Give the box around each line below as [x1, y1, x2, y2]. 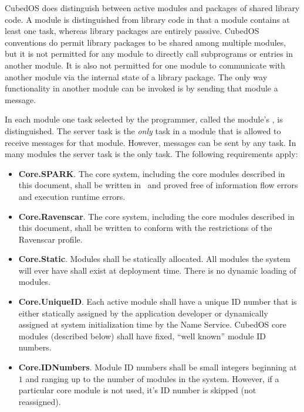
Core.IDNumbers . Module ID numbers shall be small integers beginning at [18, 361, 297, 373]
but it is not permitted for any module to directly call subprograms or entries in [5, 47, 293, 60]
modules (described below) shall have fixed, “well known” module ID [18, 329, 266, 342]
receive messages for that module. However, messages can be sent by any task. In [5, 136, 296, 148]
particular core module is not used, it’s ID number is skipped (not [18, 384, 256, 396]
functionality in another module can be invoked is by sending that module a [5, 82, 278, 94]
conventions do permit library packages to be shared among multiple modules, [5, 36, 286, 48]
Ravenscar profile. [18, 233, 83, 245]
